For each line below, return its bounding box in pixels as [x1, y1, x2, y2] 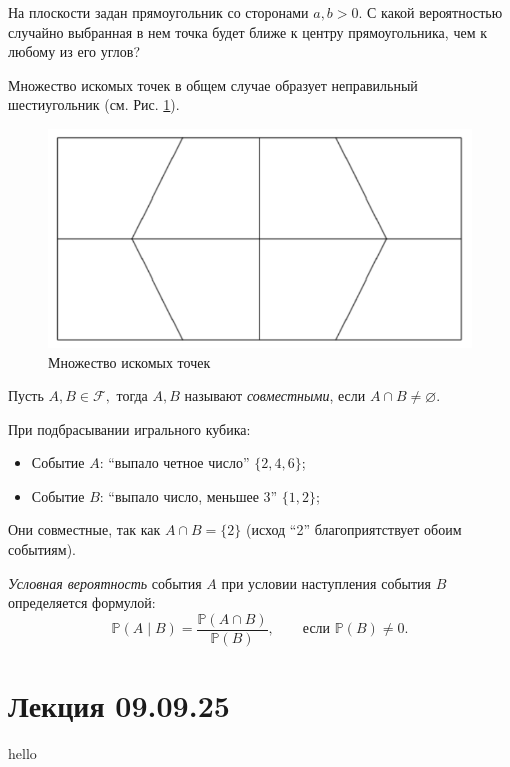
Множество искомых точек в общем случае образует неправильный [8, 74, 418, 95]
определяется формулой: [8, 592, 156, 613]
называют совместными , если [184, 385, 366, 406]
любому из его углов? [8, 41, 141, 62]
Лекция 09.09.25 [8, 685, 230, 726]
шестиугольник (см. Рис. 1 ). [8, 94, 180, 115]
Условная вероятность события [8, 572, 202, 593]
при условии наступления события [221, 572, 431, 593]
